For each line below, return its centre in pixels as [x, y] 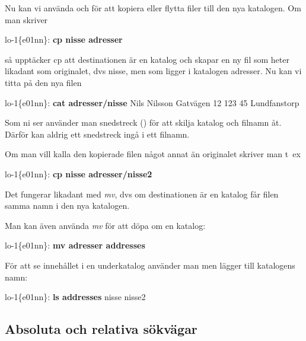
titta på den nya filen [43, 82]
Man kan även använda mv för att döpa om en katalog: [105, 225]
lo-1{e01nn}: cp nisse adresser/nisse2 [79, 173]
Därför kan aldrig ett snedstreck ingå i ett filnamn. [97, 134]
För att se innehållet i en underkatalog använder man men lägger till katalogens [150, 265]
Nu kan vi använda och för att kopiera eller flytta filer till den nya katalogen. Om [153, 8]
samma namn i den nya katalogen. [67, 205]
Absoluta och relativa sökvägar [101, 329]
